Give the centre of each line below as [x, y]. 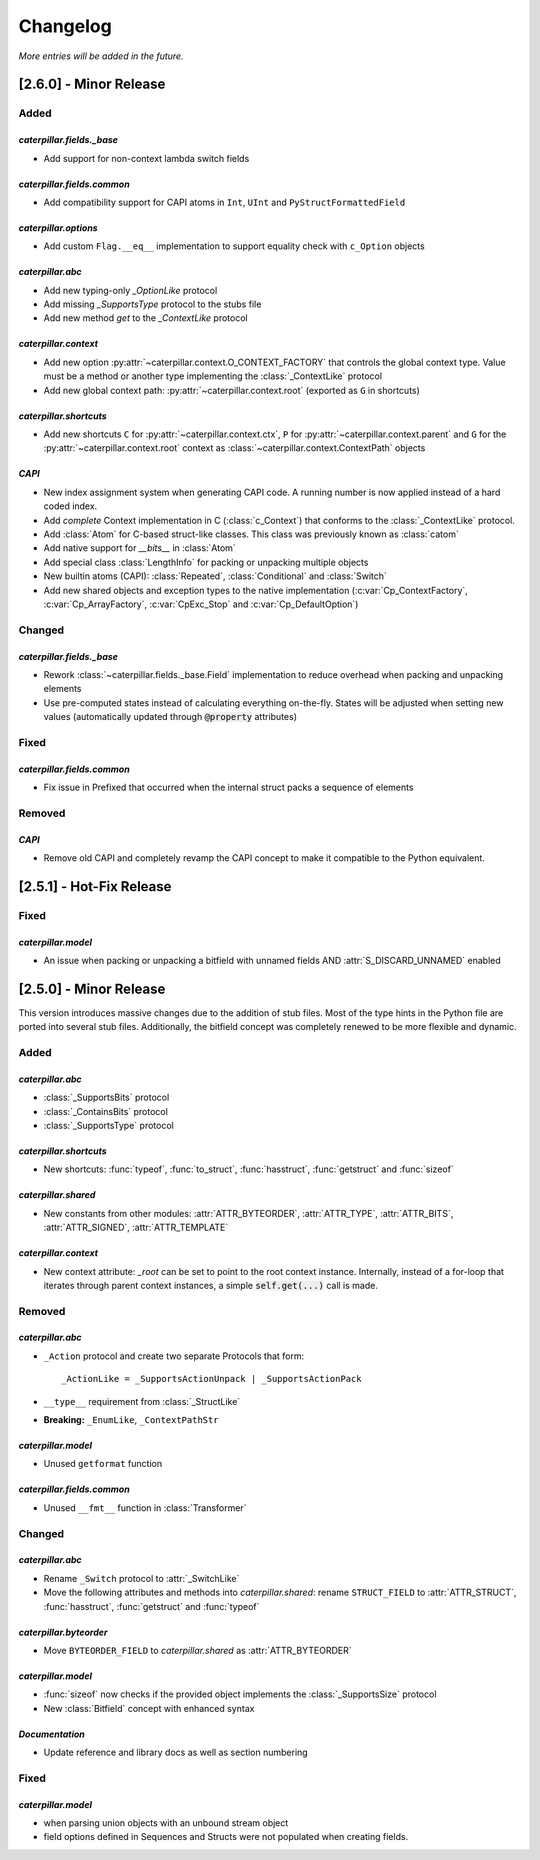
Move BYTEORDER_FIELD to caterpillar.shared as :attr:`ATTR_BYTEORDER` [197, 1650]
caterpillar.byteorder [63, 1632]
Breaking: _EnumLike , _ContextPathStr [131, 1420]
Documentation [51, 1734]
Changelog [65, 26]
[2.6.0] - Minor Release [92, 84]
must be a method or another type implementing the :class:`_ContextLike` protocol [213, 376]
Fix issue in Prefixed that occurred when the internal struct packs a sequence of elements [228, 787]
